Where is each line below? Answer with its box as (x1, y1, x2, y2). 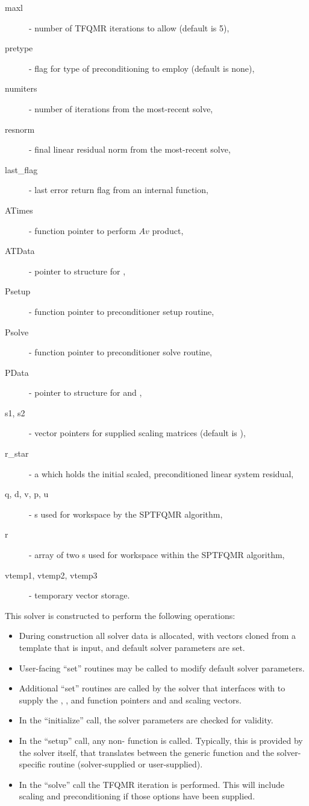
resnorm (5, 122, 35, 135)
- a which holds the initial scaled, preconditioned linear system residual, (29, 467, 294, 480)
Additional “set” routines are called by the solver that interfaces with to (19, 682, 286, 694)
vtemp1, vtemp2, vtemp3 (5, 568, 98, 581)
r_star (5, 447, 29, 460)
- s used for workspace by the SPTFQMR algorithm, (29, 507, 223, 520)
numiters (5, 82, 37, 95)
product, (152, 224, 184, 236)
